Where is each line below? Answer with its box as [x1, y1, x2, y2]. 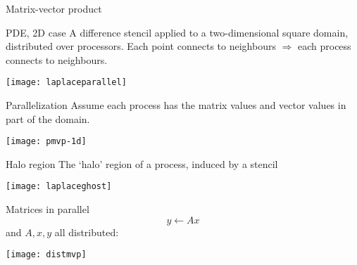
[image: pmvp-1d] [6, 136, 87, 147]
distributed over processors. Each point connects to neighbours [6, 39, 276, 53]
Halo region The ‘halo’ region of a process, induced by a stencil [6, 156, 278, 171]
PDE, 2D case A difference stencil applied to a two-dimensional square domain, [6, 25, 349, 39]
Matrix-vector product [6, 1, 102, 15]
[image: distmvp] [6, 250, 87, 260]
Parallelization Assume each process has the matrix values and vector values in [6, 98, 346, 112]
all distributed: [54, 224, 119, 239]
